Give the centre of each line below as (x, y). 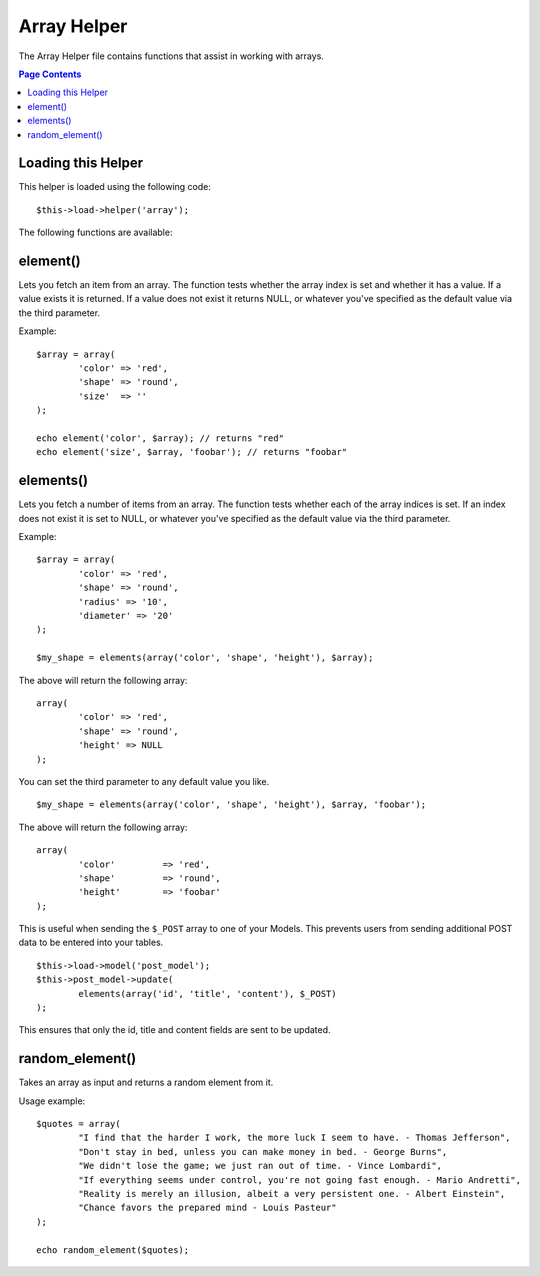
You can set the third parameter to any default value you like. (144, 781)
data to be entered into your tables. (91, 942)
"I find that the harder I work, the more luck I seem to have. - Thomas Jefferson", (294, 1138)
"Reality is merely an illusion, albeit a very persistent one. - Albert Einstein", (292, 1194)
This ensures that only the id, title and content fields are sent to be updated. (174, 1030)
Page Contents (50, 74)
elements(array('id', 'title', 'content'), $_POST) (207, 993)
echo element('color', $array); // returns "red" (160, 438)
